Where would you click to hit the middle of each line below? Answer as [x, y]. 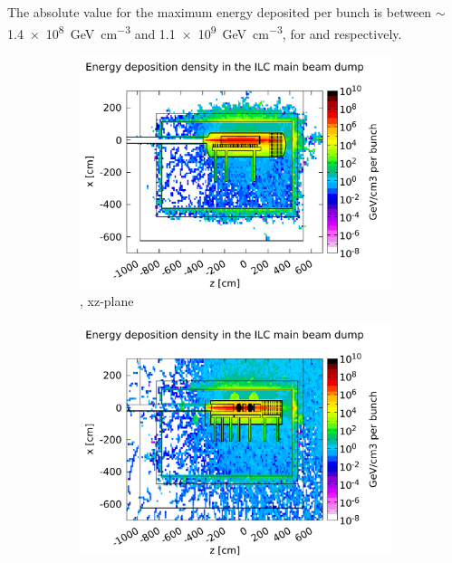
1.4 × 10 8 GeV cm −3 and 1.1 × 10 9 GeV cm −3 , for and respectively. [205, 32]
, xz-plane [107, 301]
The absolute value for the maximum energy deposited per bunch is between [220, 12]
